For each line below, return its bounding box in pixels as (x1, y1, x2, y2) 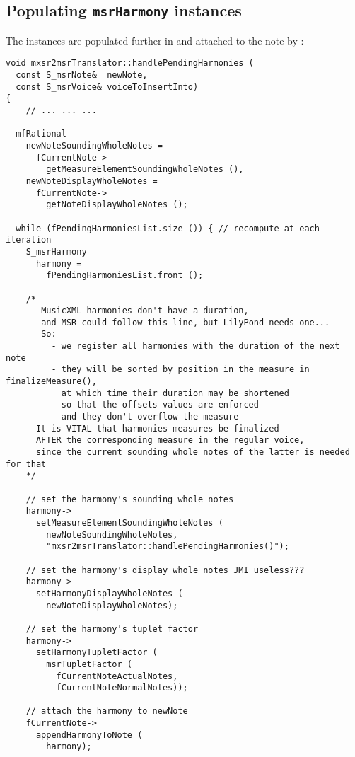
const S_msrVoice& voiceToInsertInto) (16, 81, 199, 92)
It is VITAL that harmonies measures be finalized (35, 423, 279, 434)
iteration (6, 235, 52, 245)
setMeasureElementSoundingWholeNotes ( (35, 517, 223, 528)
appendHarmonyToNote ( (35, 729, 143, 740)
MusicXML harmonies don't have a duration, (41, 306, 249, 316)
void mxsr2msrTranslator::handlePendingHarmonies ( (6, 58, 254, 69)
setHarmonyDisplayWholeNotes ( (35, 588, 183, 599)
